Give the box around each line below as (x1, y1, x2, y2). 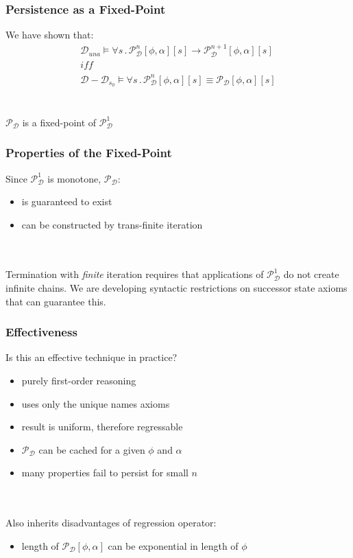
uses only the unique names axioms (21, 396, 170, 410)
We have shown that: (5, 27, 94, 42)
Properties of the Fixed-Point (5, 144, 172, 161)
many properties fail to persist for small (21, 465, 188, 480)
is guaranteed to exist (21, 194, 112, 209)
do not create (283, 267, 339, 281)
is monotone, (47, 171, 101, 185)
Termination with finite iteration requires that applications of (5, 267, 264, 281)
